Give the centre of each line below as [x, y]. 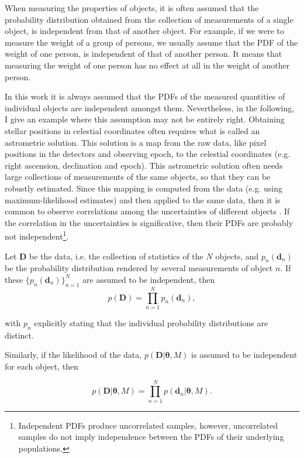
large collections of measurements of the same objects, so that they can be [138, 177]
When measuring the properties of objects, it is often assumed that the [132, 8]
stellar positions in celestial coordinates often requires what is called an [132, 130]
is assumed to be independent [244, 355]
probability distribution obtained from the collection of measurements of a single [149, 19]
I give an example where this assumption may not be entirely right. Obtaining [145, 119]
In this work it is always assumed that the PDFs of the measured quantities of [145, 96]
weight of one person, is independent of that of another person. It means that [144, 54]
